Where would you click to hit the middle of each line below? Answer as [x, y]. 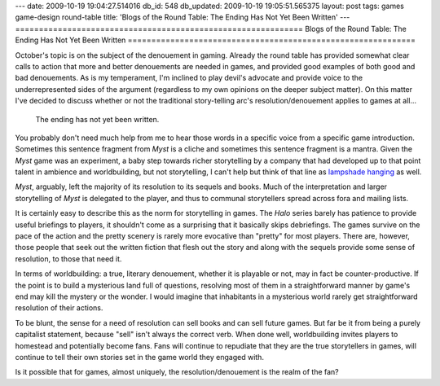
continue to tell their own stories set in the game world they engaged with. [140, 357]
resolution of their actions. [59, 308]
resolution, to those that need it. [68, 259]
